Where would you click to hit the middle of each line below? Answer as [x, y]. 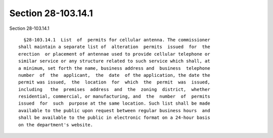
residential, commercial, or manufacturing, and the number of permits [114, 97]
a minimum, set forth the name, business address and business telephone [114, 68]
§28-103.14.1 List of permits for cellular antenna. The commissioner [117, 40]
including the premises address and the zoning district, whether [114, 89]
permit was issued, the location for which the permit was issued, [114, 82]
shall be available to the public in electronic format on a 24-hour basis [114, 118]
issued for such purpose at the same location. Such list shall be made [114, 103]
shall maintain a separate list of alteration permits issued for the [114, 47]
